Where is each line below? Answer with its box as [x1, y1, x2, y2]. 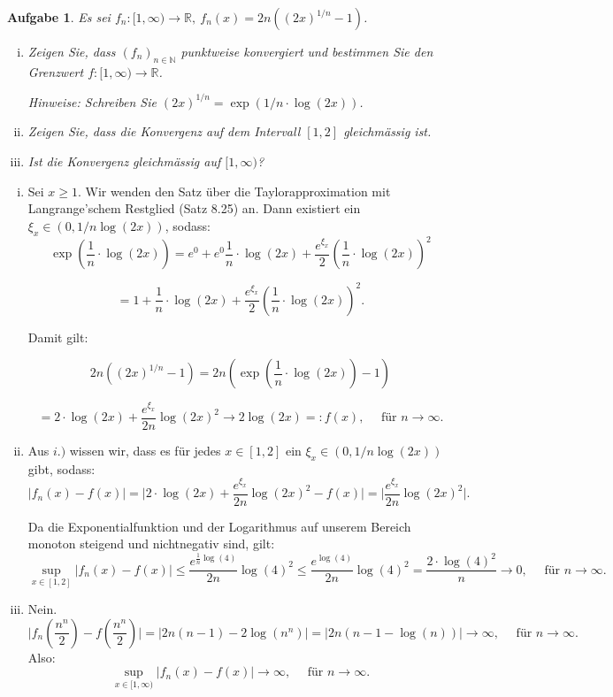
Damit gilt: [27, 327, 88, 346]
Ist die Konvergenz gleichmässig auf [27, 152, 221, 171]
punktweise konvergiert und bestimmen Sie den [180, 42, 433, 60]
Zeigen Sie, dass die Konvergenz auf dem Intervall [27, 122, 301, 141]
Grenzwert [27, 62, 84, 80]
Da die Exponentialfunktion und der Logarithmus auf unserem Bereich [27, 517, 411, 535]
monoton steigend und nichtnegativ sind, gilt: [27, 534, 275, 553]
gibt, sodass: [27, 459, 96, 478]
